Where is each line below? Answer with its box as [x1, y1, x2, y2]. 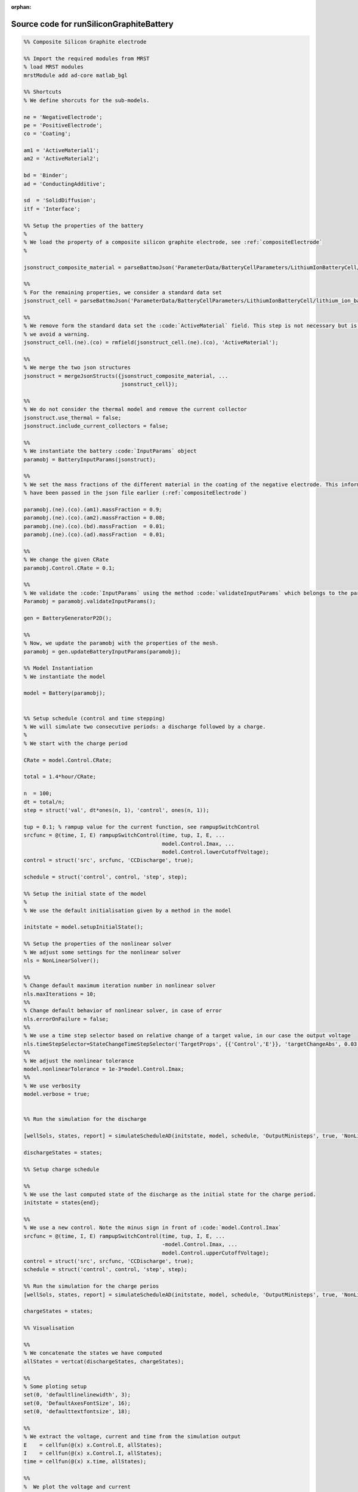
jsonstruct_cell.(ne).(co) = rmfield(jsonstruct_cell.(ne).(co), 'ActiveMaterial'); [23, 339, 279, 346]
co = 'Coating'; [23, 130, 72, 137]
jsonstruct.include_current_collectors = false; [23, 423, 169, 429]
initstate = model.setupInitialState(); [23, 924, 143, 930]
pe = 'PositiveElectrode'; [23, 122, 103, 128]
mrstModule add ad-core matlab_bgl [23, 72, 128, 79]
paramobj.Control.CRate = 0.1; [23, 565, 116, 571]
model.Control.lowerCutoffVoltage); [162, 848, 270, 855]
